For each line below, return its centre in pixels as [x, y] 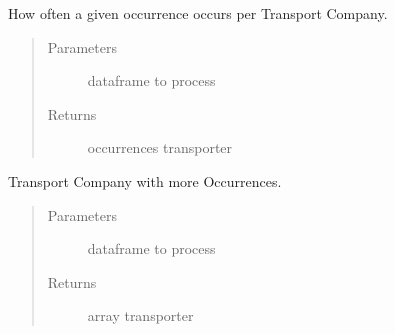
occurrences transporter [160, 147]
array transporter [140, 315]
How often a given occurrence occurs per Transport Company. [198, 13]
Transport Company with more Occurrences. [145, 180]
